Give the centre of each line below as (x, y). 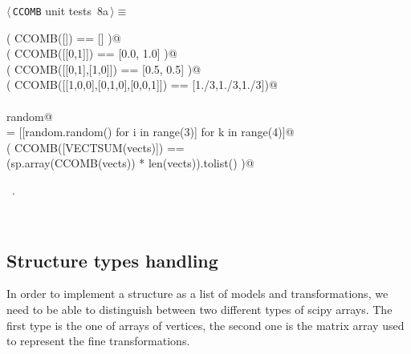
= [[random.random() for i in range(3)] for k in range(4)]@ (151, 132)
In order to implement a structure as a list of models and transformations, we (197, 294)
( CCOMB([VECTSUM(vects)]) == (96, 147)
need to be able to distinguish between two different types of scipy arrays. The (199, 309)
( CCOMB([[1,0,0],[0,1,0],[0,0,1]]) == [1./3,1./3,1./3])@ (142, 84)
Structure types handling (112, 260)
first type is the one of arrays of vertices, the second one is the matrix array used (205, 325)
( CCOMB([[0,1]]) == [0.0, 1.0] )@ (92, 53)
